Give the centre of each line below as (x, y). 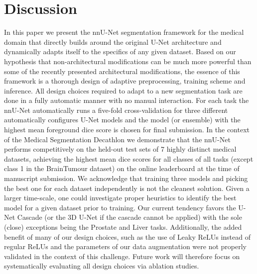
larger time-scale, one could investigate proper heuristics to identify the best (120, 198)
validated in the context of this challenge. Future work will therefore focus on (122, 256)
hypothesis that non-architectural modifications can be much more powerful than (128, 61)
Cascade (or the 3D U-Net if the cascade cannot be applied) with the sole (129, 217)
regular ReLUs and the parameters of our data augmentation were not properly (125, 246)
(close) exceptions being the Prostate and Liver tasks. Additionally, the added (123, 227)
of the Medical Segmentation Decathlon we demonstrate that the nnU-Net (117, 139)
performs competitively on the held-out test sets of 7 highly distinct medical (120, 149)
